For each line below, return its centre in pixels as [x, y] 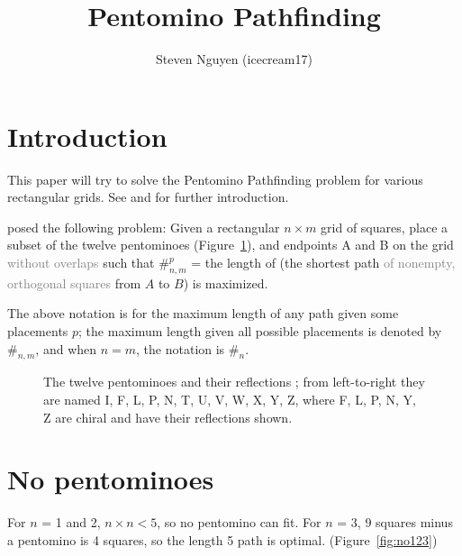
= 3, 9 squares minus [395, 522]
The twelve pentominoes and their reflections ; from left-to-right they [234, 382]
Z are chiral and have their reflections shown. [168, 417]
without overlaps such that [81, 263]
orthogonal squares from [74, 283]
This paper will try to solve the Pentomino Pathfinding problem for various [215, 179]
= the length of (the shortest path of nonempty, [323, 263]
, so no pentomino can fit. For [239, 522]
